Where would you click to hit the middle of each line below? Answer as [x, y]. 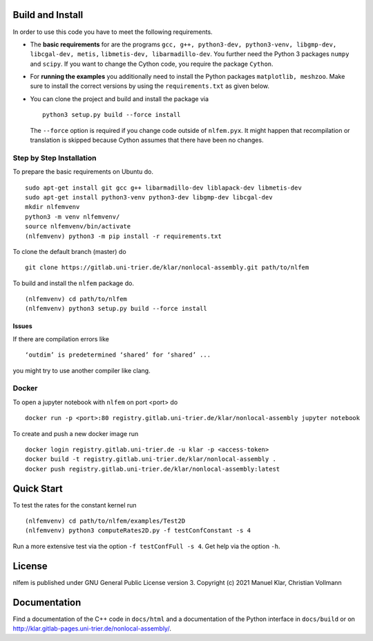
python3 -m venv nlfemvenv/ [73, 217]
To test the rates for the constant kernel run [75, 505]
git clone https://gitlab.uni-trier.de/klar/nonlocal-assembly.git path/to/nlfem [167, 268]
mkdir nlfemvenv [52, 207]
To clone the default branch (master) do [70, 251]
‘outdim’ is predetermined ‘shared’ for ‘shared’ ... [118, 355]
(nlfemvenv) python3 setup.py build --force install [116, 309]
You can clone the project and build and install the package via [119, 99]
